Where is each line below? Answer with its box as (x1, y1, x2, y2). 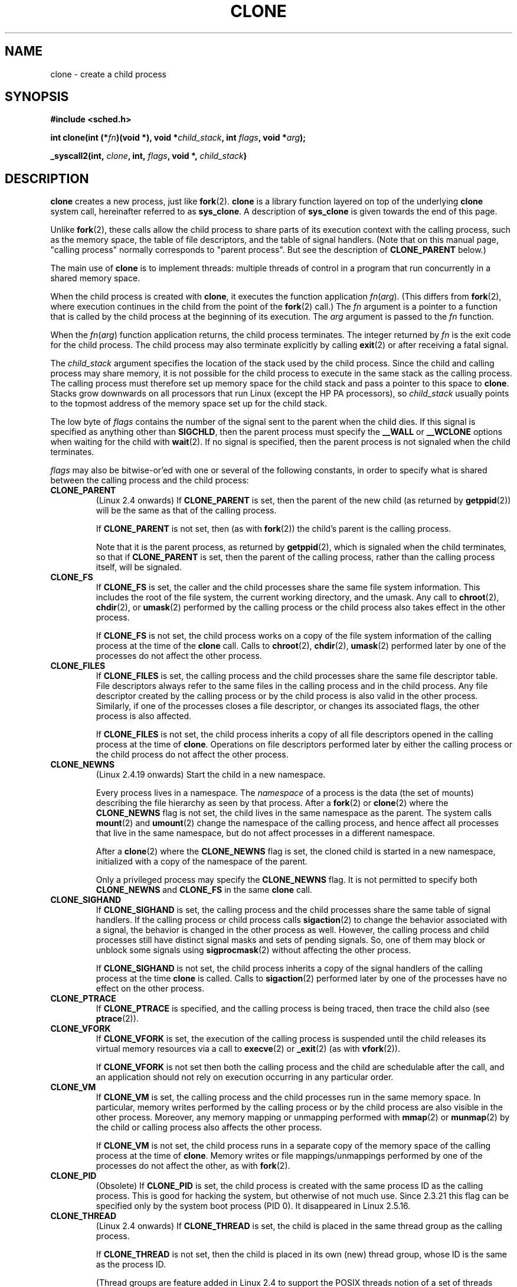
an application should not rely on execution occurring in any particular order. (96, 1072, 394, 1083)
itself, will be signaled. (96, 562, 182, 573)
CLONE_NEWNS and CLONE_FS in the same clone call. (96, 885, 312, 895)
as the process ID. (96, 1259, 166, 1270)
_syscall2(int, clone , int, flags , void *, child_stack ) (50, 151, 247, 161)
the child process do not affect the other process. (96, 749, 289, 760)
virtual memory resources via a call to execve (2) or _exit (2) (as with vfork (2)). (96, 1044, 400, 1054)
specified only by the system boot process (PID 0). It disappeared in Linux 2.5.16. (96, 1201, 411, 1211)
